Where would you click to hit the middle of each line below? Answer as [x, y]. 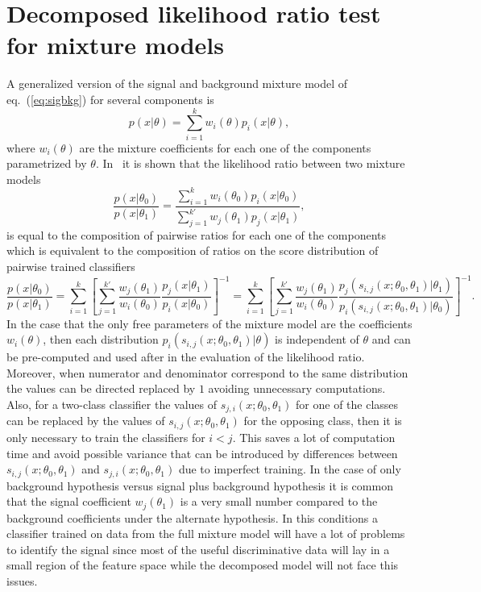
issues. [22, 580]
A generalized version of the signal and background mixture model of [177, 83]
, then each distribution [101, 339]
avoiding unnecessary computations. [297, 388]
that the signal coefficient [69, 501]
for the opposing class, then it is [323, 421]
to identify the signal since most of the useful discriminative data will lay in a [198, 549]
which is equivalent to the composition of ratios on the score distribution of [193, 250]
